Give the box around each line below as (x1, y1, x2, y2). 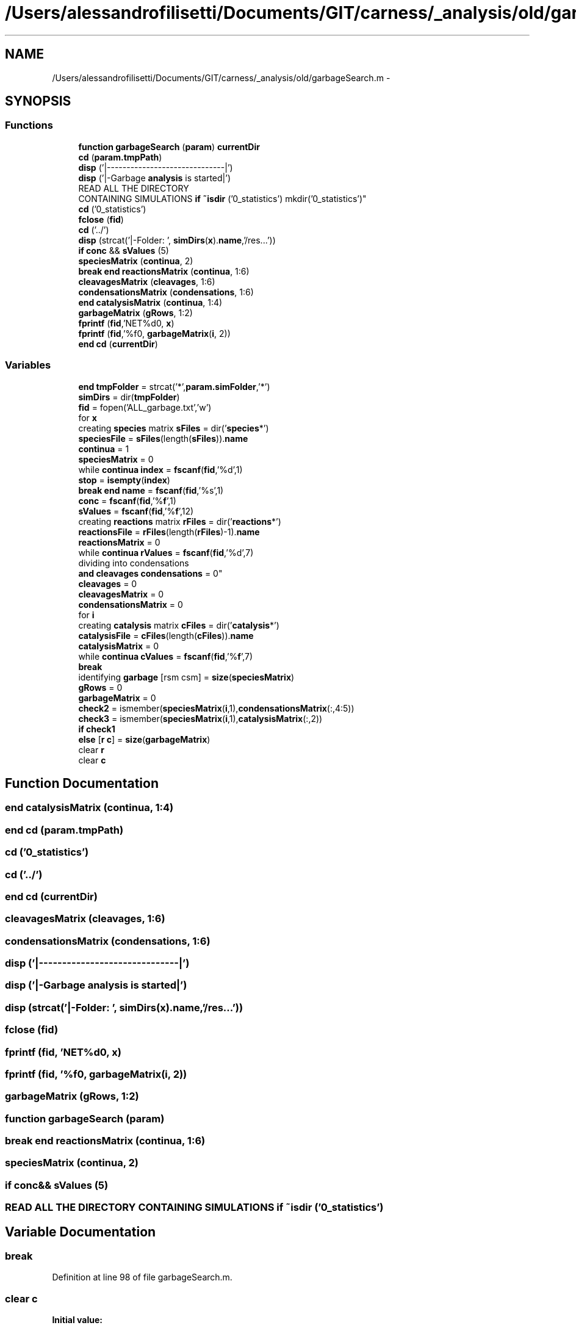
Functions (5, 119, 53, 132)
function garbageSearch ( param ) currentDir (78, 141, 260, 152)
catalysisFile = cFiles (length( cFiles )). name (78, 630, 254, 641)
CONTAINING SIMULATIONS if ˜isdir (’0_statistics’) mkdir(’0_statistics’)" (78, 193, 367, 204)
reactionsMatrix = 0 (78, 536, 160, 547)
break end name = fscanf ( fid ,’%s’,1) (78, 485, 224, 496)
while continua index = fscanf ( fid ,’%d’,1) (78, 464, 243, 475)
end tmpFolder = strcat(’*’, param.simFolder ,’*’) (78, 381, 270, 392)
